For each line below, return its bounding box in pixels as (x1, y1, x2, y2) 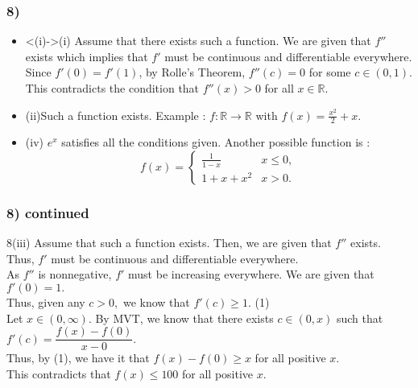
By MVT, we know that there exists (95, 309, 274, 326)
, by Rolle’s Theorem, (139, 64, 246, 80)
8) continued (6, 202, 89, 222)
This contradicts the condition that (25, 80, 200, 96)
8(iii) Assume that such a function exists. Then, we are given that (6, 234, 332, 251)
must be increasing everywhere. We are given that (128, 266, 375, 283)
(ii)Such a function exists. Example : (25, 106, 206, 123)
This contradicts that (6, 365, 111, 382)
